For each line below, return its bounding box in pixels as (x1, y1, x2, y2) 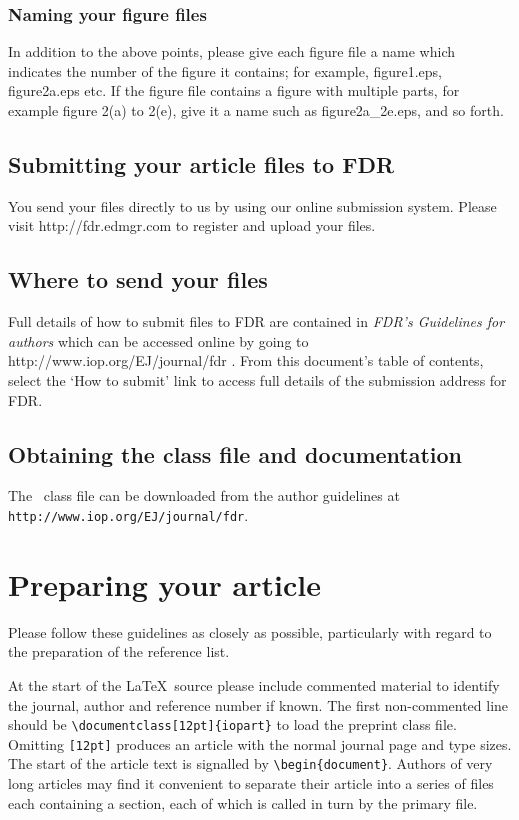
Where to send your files (8, 264, 268, 295)
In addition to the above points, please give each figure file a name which (8, 41, 456, 62)
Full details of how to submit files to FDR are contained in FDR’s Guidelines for (8, 311, 505, 332)
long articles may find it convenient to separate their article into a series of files (8, 773, 494, 794)
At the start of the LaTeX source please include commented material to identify (8, 674, 500, 695)
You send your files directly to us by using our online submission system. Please (8, 195, 497, 216)
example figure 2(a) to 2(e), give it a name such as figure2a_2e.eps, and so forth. (8, 100, 504, 120)
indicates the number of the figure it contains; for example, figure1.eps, (8, 60, 443, 81)
